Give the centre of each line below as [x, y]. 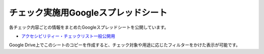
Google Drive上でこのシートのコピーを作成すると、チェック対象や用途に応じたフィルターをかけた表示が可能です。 [125, 45]
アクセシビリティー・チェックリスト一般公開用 [68, 36]
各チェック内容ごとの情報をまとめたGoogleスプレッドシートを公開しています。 [89, 27]
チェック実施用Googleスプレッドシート [88, 13]
